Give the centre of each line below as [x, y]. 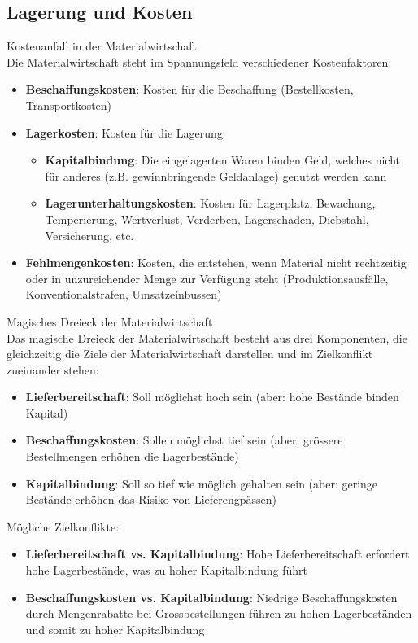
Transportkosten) [69, 105]
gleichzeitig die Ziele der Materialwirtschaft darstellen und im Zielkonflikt [190, 354]
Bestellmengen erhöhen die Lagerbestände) [132, 456]
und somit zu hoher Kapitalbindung [115, 629]
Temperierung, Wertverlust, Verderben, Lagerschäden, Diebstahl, [207, 219]
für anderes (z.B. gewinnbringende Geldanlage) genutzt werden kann [216, 175]
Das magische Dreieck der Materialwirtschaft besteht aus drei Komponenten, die [207, 337]
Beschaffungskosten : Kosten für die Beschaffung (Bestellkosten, [189, 89]
